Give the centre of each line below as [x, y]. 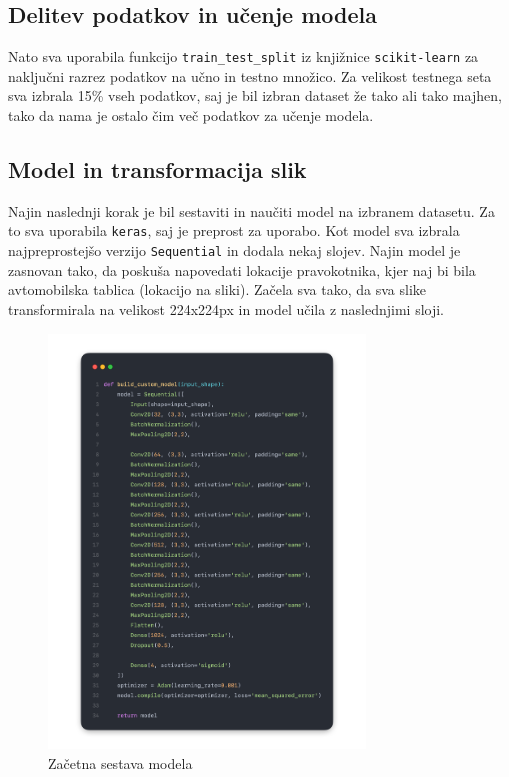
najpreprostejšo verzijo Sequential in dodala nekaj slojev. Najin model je [234, 250]
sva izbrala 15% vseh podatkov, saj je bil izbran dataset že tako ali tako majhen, [255, 95]
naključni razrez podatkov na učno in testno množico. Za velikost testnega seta [250, 75]
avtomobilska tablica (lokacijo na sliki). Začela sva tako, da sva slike [217, 289]
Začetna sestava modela [120, 763]
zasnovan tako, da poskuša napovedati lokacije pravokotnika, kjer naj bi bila [242, 269]
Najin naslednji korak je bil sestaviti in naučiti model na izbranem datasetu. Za [251, 210]
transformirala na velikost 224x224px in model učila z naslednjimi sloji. [226, 308]
